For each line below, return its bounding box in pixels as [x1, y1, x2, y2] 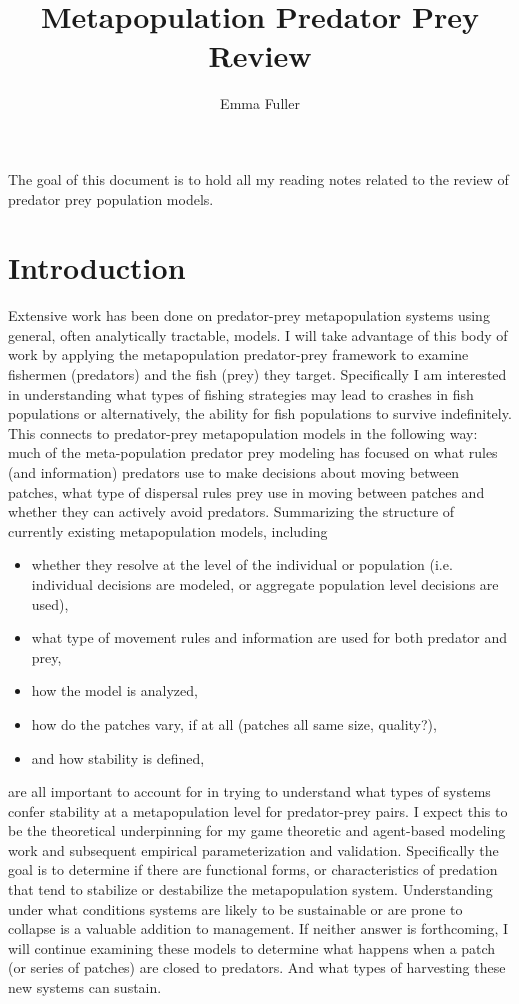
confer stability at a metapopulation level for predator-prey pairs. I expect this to [8, 800, 508, 821]
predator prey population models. [8, 188, 214, 209]
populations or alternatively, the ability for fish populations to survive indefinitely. [8, 403, 512, 424]
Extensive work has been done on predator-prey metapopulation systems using [8, 305, 490, 326]
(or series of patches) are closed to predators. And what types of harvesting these [8, 957, 506, 978]
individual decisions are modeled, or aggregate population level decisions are [31, 573, 499, 594]
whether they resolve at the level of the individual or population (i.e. [31, 554, 453, 575]
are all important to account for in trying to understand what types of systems [8, 781, 491, 802]
